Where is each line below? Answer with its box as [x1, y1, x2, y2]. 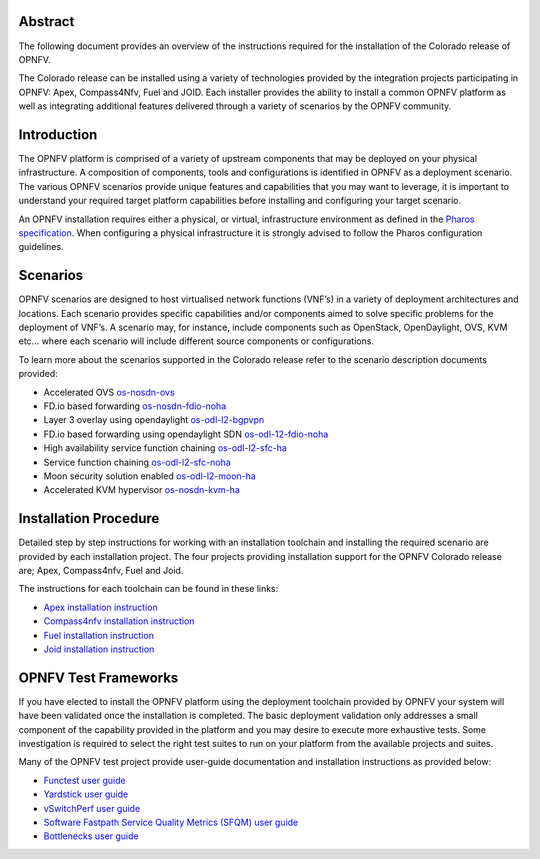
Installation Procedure [18, 510, 160, 527]
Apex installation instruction [43, 601, 159, 613]
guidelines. [18, 241, 64, 253]
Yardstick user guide [43, 788, 129, 800]
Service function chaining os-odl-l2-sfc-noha [43, 456, 232, 468]
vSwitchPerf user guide [43, 802, 141, 814]
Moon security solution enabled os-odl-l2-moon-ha [43, 470, 257, 482]
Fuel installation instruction [43, 629, 155, 641]
